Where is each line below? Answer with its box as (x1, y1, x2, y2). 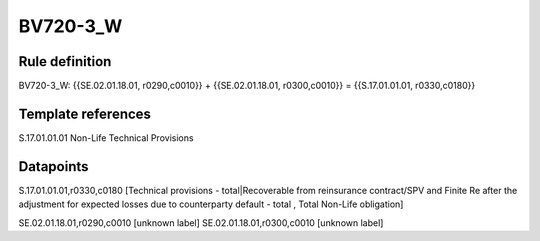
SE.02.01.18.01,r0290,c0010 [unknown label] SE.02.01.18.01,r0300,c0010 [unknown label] (18, 216, 384, 229)
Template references (18, 105, 152, 122)
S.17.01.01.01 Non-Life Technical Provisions (18, 131, 194, 144)
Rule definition (18, 53, 112, 70)
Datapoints (18, 158, 89, 175)
